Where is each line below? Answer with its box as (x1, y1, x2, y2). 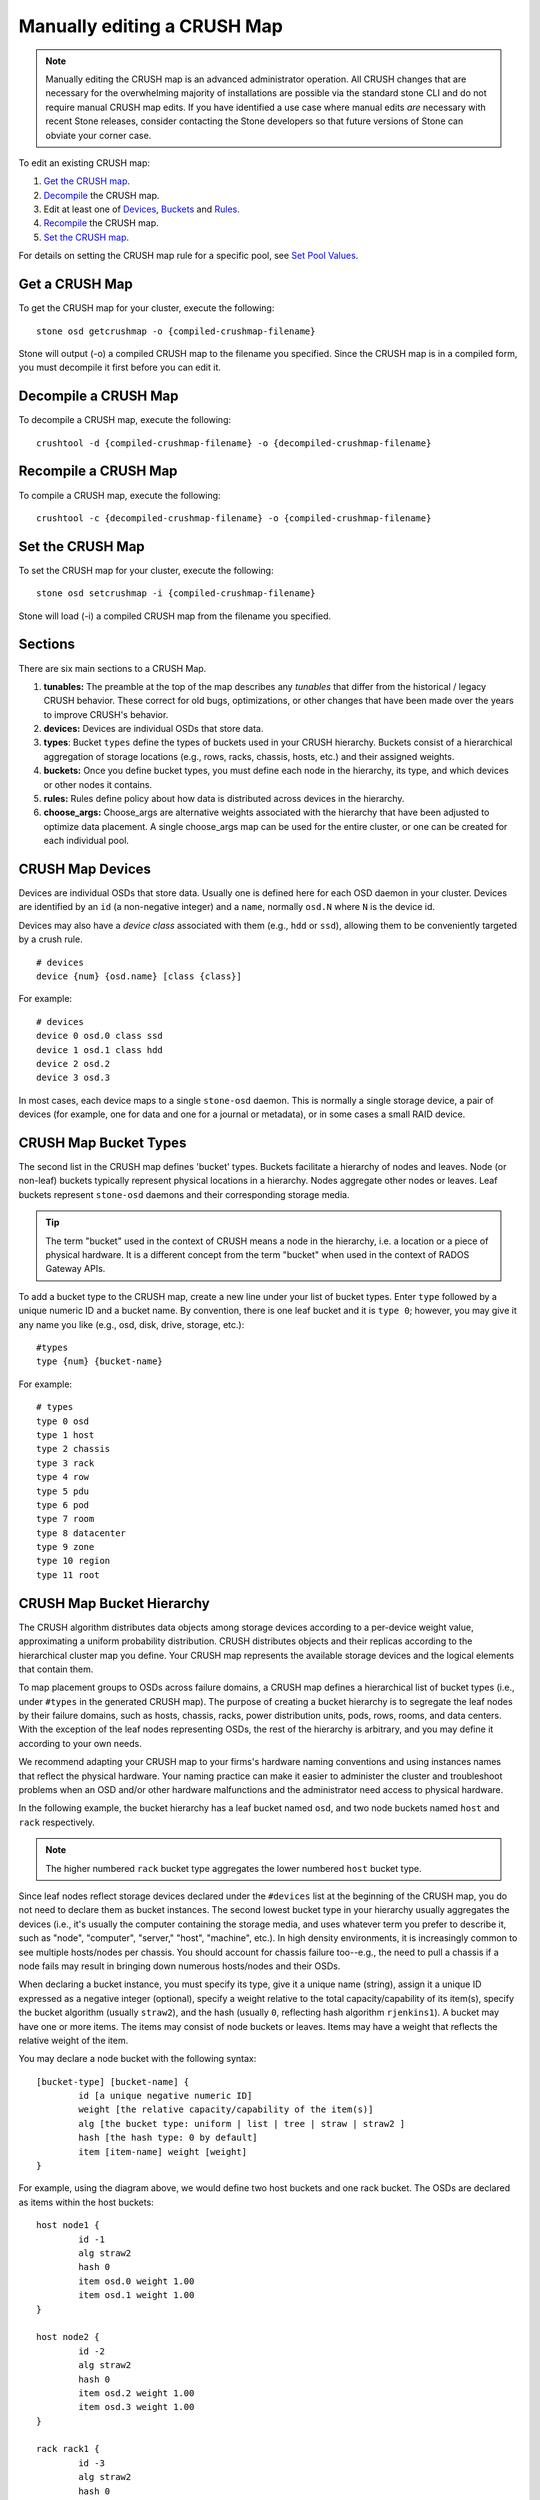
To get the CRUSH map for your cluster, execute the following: (18, 302, 275, 314)
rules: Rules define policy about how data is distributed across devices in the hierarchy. (43, 793, 405, 805)
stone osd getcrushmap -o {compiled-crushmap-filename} (36, 325, 316, 337)
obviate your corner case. (45, 129, 152, 141)
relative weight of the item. (18, 2034, 129, 2046)
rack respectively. (18, 1816, 95, 1828)
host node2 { (36, 2331, 100, 2343)
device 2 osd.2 (36, 1058, 111, 1069)
